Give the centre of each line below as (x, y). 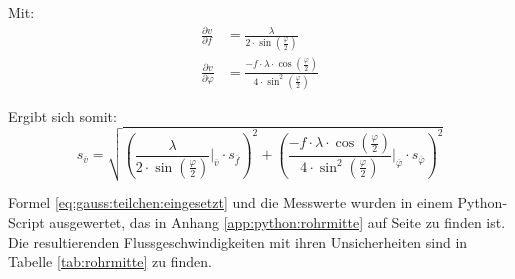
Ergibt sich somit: (62, 115)
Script (26, 222)
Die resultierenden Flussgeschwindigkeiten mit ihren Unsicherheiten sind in (238, 241)
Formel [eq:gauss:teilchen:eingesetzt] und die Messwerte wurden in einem (230, 202)
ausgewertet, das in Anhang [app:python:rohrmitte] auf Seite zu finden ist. (277, 222)
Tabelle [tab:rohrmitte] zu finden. (110, 261)
